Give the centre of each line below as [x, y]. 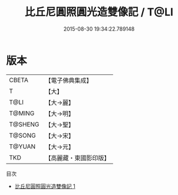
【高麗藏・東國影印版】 [78, 158]
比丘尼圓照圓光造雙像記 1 [45, 186]
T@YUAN [22, 147]
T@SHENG [24, 124]
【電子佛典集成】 [69, 80]
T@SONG [23, 135]
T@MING [22, 113]
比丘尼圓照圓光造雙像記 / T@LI [99, 12]
